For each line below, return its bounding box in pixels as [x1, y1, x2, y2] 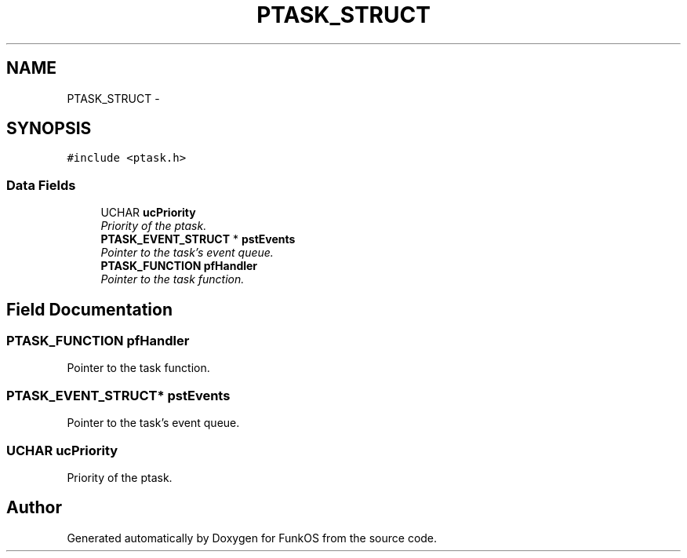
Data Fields [6, 177, 76, 193]
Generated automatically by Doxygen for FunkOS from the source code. [67, 531, 438, 545]
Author [6, 498, 62, 518]
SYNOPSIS [6, 119, 92, 139]
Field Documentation [6, 299, 173, 319]
